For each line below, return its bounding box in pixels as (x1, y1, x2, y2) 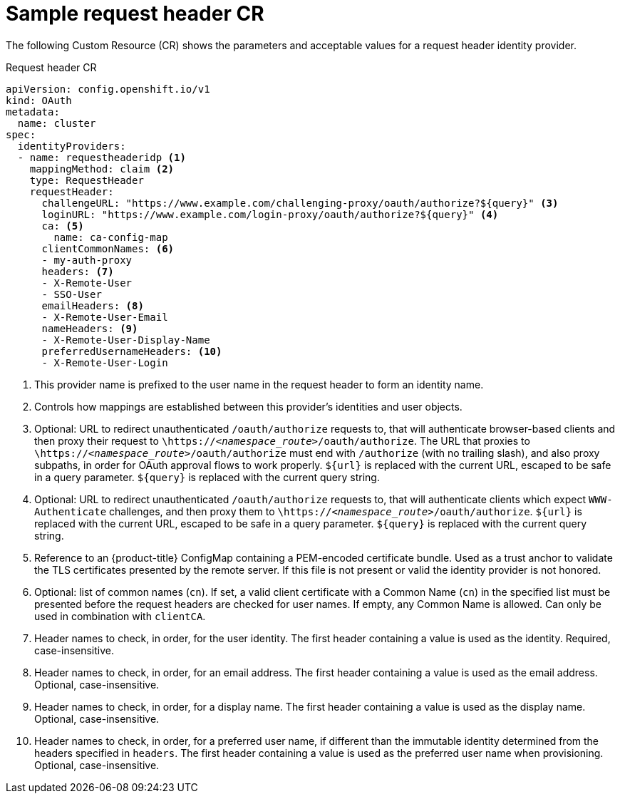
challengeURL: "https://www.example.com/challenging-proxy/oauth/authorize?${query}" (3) (41, 197, 559, 209)
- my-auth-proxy (41, 254, 133, 266)
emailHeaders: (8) (41, 299, 144, 311)
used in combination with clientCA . (34, 609, 206, 622)
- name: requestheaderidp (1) (17, 151, 186, 163)
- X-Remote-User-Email (41, 311, 168, 323)
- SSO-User (41, 288, 102, 300)
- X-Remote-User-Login (41, 356, 168, 368)
